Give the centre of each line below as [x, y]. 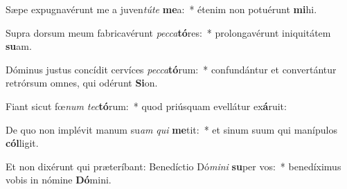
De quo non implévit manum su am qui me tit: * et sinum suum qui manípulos [171, 129]
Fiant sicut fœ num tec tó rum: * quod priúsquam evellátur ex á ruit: [146, 106]
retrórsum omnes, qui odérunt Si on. [82, 83]
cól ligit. [22, 143]
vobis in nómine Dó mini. [59, 180]
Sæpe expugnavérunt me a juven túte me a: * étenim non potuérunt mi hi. [161, 9]
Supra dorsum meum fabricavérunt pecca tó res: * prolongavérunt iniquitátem [168, 32]
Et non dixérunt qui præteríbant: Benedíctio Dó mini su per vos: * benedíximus [173, 166]
